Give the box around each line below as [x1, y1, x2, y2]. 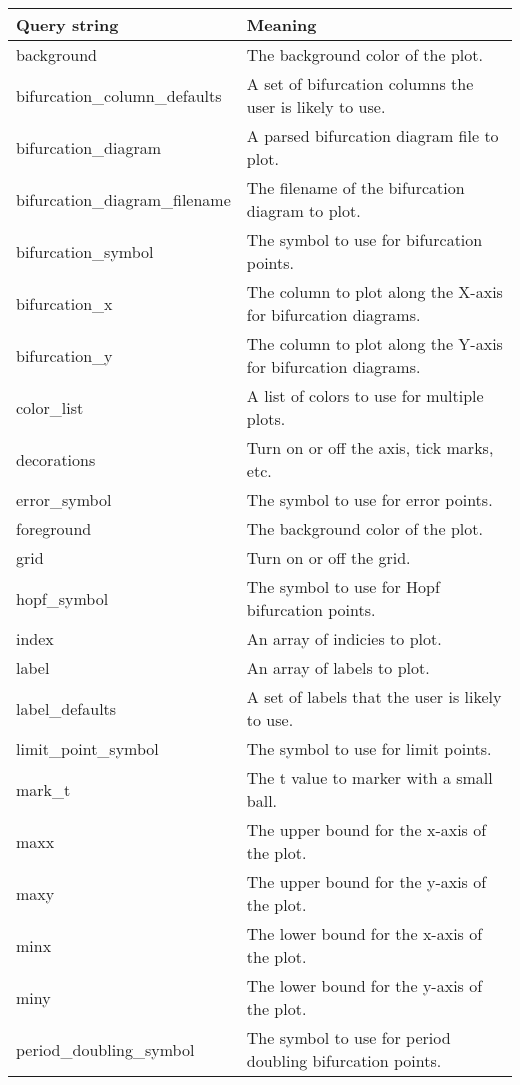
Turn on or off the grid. [246, 546, 411, 569]
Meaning [246, 13, 317, 36]
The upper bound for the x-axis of [246, 818, 487, 841]
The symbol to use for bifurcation [246, 228, 483, 251]
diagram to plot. [246, 199, 361, 222]
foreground [16, 517, 92, 540]
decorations [16, 447, 96, 471]
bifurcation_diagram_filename [16, 187, 231, 211]
